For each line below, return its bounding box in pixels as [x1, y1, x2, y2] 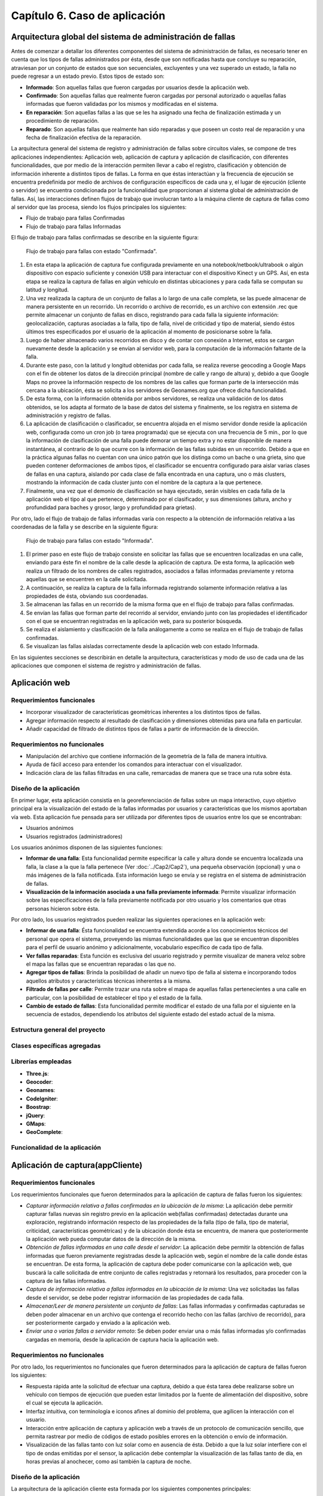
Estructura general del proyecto [11, 1026, 106, 1034]
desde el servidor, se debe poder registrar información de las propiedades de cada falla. [26, 1294, 245, 1301]
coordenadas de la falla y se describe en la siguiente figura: [11, 524, 159, 531]
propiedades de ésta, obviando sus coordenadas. [26, 592, 148, 600]
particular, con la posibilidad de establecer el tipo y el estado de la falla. [26, 994, 203, 1001]
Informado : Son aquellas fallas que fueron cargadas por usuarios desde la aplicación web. [26, 84, 249, 91]
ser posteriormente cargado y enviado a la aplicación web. [26, 1319, 171, 1326]
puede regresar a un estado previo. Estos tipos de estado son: [11, 72, 164, 80]
